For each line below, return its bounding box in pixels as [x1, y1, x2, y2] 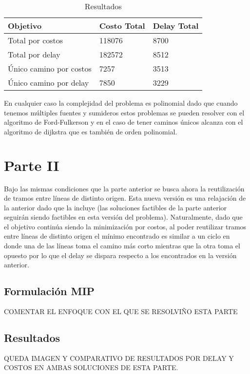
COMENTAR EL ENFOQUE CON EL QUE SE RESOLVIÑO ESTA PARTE [4, 306, 238, 317]
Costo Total [99, 20, 145, 31]
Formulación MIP [4, 283, 95, 299]
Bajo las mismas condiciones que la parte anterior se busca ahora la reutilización [4, 183, 245, 193]
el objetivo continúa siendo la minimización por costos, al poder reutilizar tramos [4, 221, 247, 231]
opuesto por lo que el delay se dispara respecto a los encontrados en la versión [4, 250, 237, 260]
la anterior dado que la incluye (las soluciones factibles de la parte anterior [4, 202, 227, 212]
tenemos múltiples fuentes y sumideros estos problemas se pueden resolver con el [4, 107, 245, 117]
